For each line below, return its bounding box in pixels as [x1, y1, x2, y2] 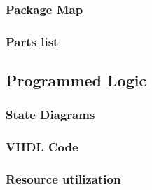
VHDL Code [6, 138, 78, 156]
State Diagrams [6, 106, 95, 123]
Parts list [6, 32, 59, 50]
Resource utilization [6, 170, 121, 188]
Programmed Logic [6, 69, 147, 91]
